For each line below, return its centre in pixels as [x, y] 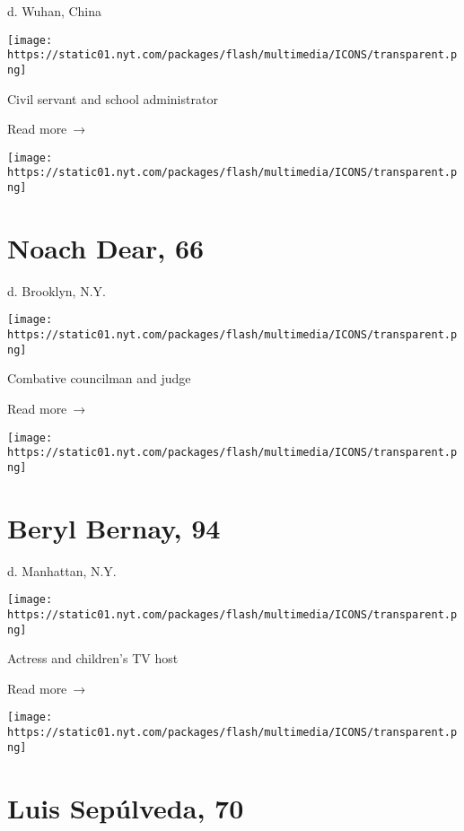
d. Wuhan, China [55, 11]
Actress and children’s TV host [93, 658]
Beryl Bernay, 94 [114, 527]
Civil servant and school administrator [113, 98]
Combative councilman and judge [99, 378]
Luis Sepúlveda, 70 [126, 807]
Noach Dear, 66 [106, 247]
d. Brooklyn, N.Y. [57, 290]
